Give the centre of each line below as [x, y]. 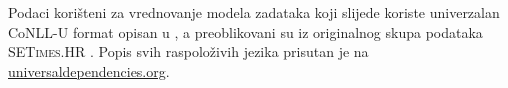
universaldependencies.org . [89, 70]
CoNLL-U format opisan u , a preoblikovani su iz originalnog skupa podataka [245, 31]
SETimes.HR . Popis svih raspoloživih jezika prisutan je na [188, 51]
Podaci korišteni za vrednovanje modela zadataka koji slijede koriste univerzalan [254, 12]
